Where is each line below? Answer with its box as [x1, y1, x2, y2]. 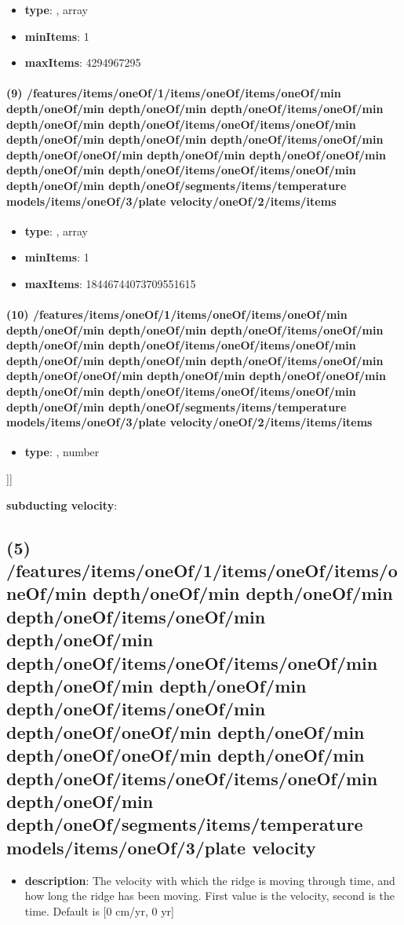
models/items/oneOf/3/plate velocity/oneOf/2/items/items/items [6, 414, 373, 430]
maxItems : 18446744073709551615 [24, 275, 196, 291]
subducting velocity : [6, 496, 118, 513]
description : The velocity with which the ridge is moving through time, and [24, 872, 395, 888]
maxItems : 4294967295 [24, 54, 141, 71]
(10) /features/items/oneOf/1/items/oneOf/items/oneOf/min [6, 306, 348, 323]
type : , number [24, 444, 100, 460]
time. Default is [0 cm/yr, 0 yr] [24, 902, 174, 919]
